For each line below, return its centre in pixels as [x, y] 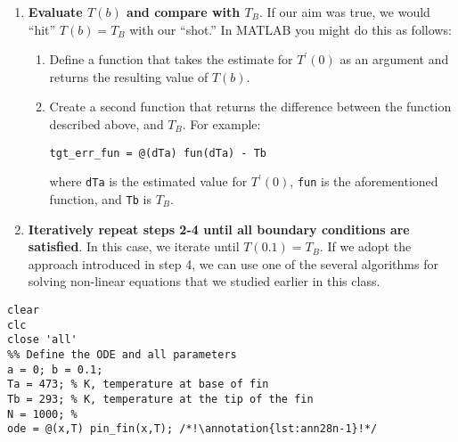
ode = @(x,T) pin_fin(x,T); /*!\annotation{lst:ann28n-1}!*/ [192, 429]
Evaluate [55, 12]
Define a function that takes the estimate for [171, 59]
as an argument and [394, 59]
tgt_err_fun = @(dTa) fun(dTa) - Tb [158, 153]
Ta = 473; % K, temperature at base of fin [138, 385]
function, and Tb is [100, 198]
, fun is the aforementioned [364, 181]
